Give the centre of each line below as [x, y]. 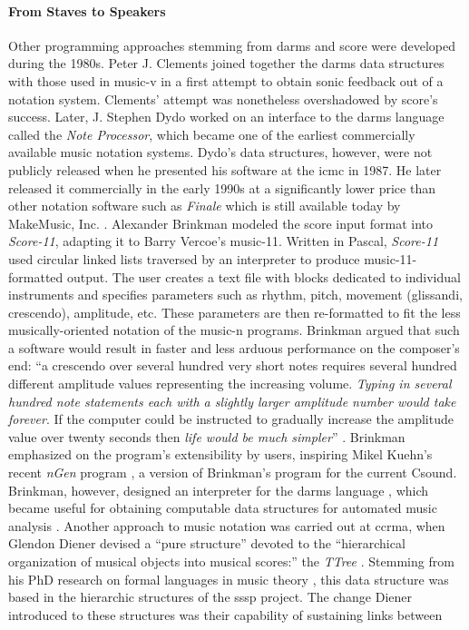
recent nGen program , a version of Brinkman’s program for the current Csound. [233, 472]
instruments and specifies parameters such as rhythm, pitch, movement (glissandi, [235, 295]
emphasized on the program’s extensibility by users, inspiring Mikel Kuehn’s [220, 454]
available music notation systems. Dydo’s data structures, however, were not [220, 152]
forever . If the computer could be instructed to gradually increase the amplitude [231, 419]
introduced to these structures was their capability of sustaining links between [225, 614]
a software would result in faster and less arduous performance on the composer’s [234, 347]
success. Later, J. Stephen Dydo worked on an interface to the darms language [226, 117]
